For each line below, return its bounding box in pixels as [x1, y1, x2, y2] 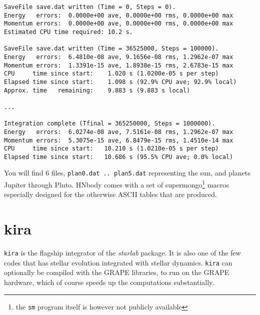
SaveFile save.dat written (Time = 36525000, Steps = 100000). [4, 45, 219, 52]
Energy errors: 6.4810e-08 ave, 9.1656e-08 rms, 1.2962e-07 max [4, 53, 233, 60]
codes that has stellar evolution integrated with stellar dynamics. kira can [4, 257, 232, 267]
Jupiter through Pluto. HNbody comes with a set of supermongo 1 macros [4, 178, 229, 189]
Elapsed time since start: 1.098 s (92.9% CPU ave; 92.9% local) [4, 78, 237, 85]
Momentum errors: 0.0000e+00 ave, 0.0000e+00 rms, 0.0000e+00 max [4, 20, 233, 27]
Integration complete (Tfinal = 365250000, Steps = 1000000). [4, 120, 215, 127]
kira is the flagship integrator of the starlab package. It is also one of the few [4, 247, 241, 258]
